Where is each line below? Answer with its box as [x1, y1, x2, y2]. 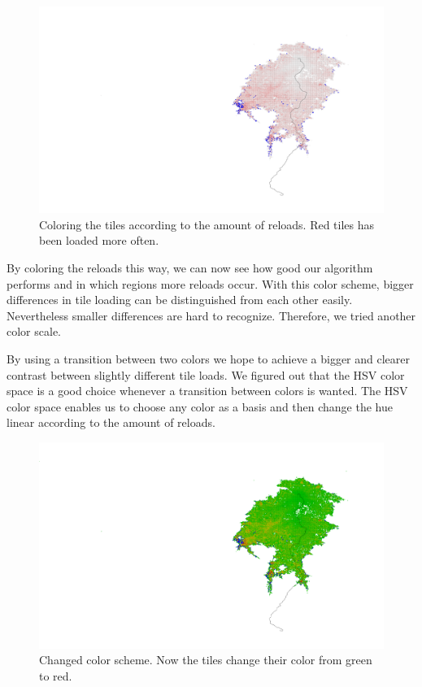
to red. [39, 667, 72, 684]
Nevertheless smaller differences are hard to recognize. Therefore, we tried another [7, 307, 416, 324]
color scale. [7, 323, 61, 340]
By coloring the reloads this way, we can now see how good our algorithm [7, 259, 373, 276]
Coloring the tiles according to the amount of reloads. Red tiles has [39, 215, 375, 233]
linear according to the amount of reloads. [7, 414, 215, 431]
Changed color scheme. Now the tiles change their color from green [39, 651, 372, 668]
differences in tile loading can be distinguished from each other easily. [7, 291, 353, 308]
